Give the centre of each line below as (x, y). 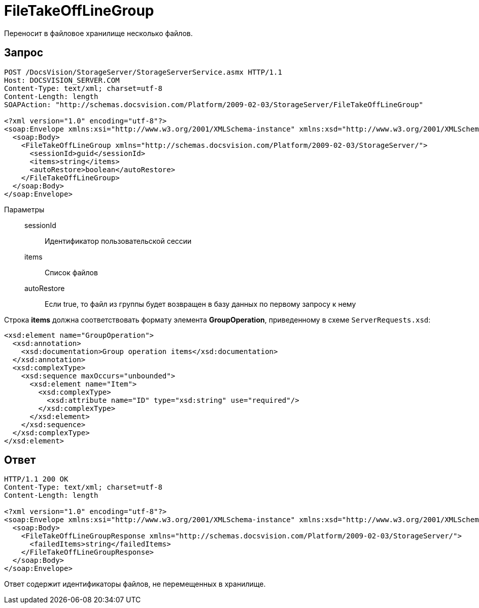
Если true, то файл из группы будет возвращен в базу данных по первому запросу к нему (200, 304)
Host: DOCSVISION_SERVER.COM (62, 80)
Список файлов (71, 272)
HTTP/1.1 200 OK (36, 479)
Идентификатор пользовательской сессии (118, 241)
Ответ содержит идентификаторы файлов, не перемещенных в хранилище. (135, 584)
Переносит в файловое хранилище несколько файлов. (98, 33)
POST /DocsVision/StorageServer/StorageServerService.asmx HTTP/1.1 (143, 72)
